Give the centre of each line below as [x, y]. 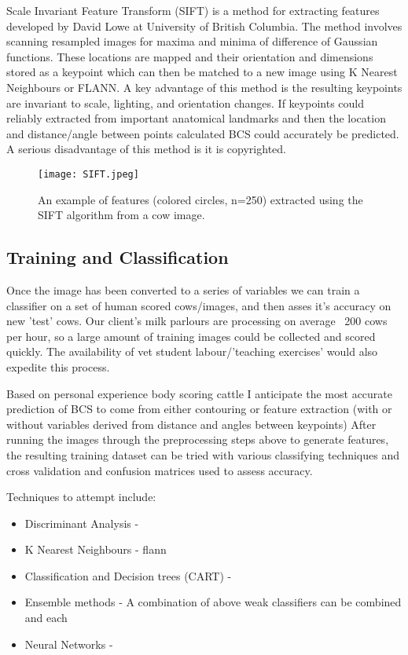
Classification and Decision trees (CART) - [128, 575]
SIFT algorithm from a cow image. [121, 215]
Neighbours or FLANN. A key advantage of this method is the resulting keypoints [204, 87]
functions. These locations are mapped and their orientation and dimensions [190, 56]
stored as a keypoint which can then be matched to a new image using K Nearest [202, 72]
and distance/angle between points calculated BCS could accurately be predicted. [203, 133]
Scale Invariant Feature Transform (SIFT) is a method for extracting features [193, 10]
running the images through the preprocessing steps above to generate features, [198, 439]
